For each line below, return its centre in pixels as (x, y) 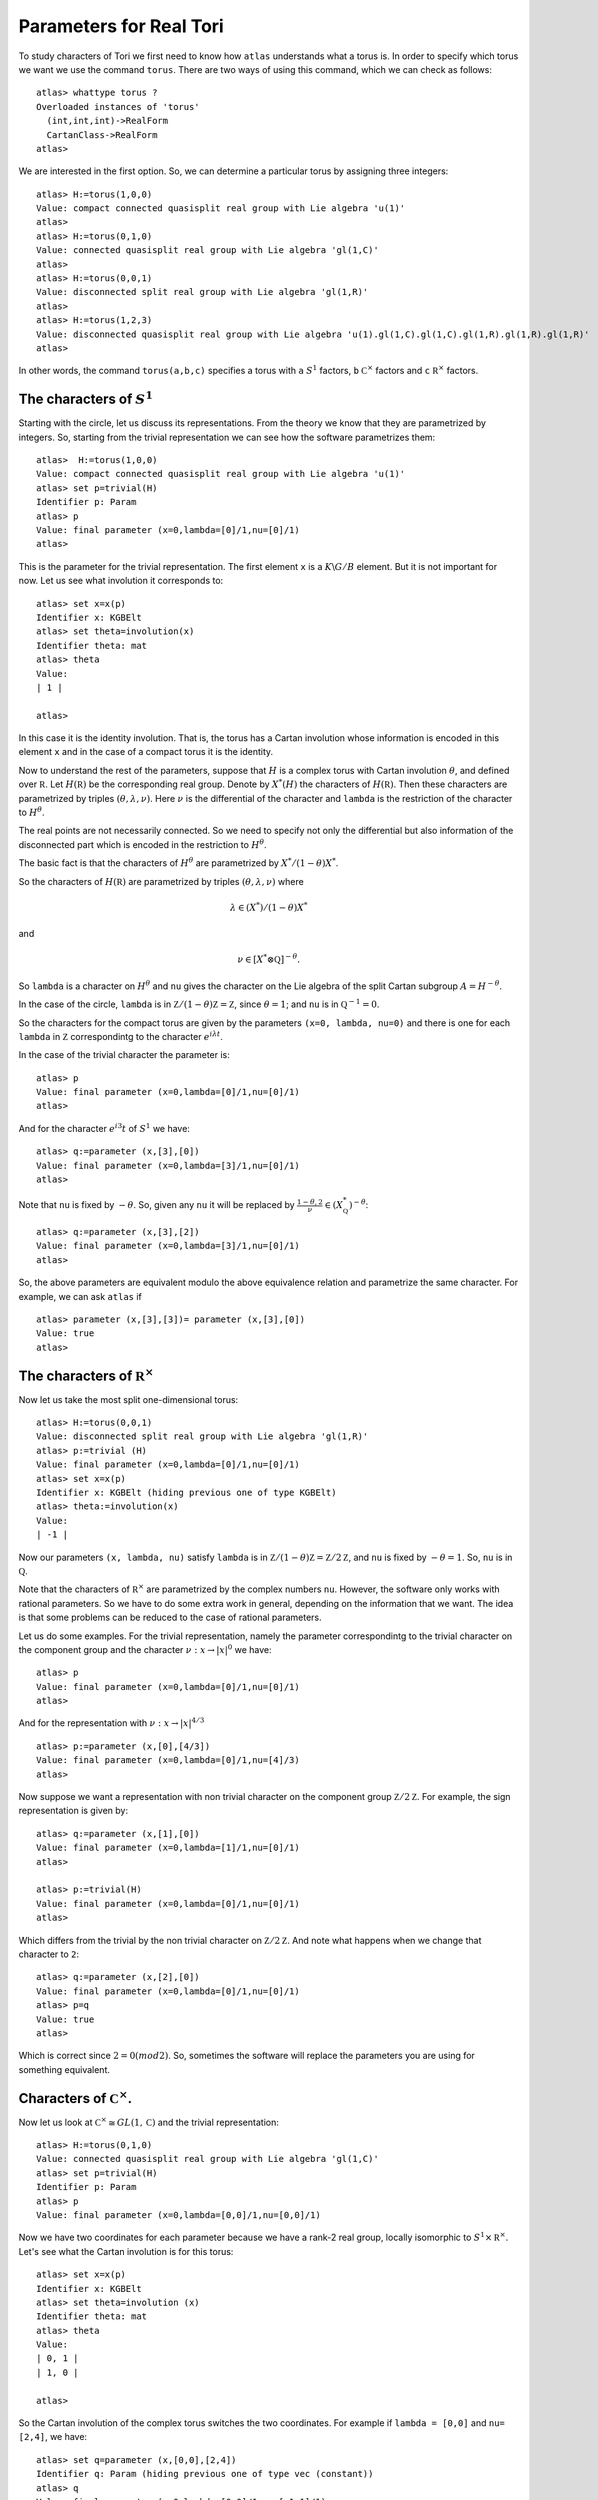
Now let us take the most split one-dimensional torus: (128, 1399)
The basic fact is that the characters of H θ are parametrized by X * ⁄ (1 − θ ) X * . (178, 862)
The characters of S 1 (86, 398)
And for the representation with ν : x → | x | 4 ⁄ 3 (111, 1722)
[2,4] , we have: (53, 2437)
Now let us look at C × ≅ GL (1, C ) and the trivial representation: (148, 2121)
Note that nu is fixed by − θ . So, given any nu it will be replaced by (156, 1205)
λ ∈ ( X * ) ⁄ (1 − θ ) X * (269, 906)
